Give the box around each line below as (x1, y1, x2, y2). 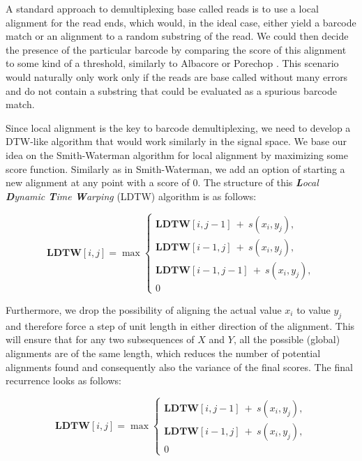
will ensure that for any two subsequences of (6, 332, 195, 347)
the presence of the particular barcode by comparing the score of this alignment (6, 42, 347, 56)
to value (296, 302, 331, 317)
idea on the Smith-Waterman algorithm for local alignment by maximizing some (6, 147, 348, 162)
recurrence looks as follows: (6, 373, 121, 388)
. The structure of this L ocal (197, 175, 319, 190)
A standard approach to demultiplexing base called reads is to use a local (6, 1, 319, 15)
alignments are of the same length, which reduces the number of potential (6, 345, 321, 360)
